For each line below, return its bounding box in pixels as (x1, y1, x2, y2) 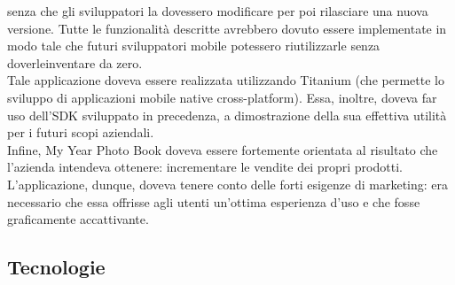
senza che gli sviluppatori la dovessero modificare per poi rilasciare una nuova (7, 2, 428, 19)
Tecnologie (7, 253, 106, 281)
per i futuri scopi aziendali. (7, 123, 154, 142)
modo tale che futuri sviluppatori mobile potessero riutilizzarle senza (7, 36, 380, 55)
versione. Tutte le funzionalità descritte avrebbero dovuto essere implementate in (7, 19, 447, 37)
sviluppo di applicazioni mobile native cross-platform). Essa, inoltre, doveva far (7, 88, 437, 106)
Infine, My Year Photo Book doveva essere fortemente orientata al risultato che (7, 140, 438, 158)
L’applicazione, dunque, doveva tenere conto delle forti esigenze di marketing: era (7, 174, 449, 193)
